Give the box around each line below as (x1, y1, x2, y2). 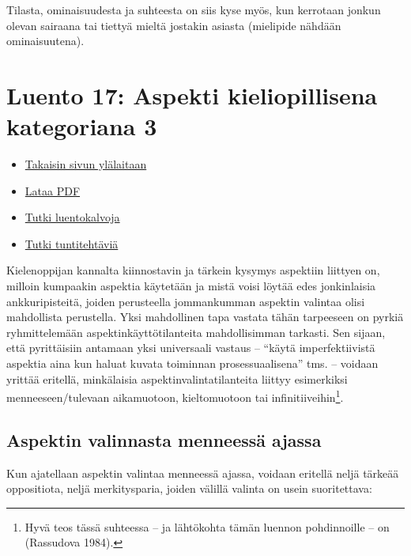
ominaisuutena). (6, 32, 85, 49)
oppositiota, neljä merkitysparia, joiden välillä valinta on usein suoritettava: (6, 480, 372, 497)
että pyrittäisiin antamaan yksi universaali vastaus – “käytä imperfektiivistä (6, 339, 375, 356)
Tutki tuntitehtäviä (25, 235, 119, 252)
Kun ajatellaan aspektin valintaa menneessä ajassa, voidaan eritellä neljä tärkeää (6, 464, 399, 481)
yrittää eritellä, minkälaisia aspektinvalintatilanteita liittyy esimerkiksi (6, 370, 348, 387)
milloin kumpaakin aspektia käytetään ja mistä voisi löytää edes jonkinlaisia (6, 278, 376, 294)
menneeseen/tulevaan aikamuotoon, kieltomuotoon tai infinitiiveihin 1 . (6, 387, 344, 405)
